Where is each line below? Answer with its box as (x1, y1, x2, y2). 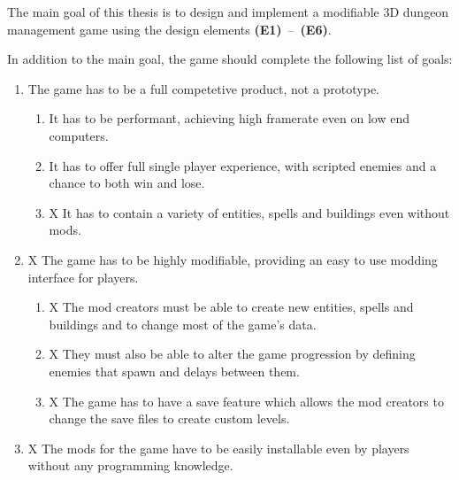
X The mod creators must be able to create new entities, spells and (49, 298, 414, 316)
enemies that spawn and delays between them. (49, 361, 300, 380)
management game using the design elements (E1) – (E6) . (7, 19, 332, 38)
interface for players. (27, 267, 139, 286)
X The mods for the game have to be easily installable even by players (27, 438, 409, 457)
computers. (49, 126, 109, 144)
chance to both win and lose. (49, 174, 205, 192)
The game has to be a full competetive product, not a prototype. (27, 79, 380, 97)
